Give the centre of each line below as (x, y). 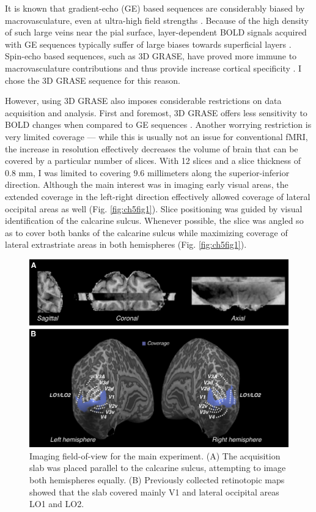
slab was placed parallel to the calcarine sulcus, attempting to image (158, 468)
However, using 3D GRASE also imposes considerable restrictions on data (143, 101)
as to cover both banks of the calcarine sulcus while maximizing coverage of (146, 232)
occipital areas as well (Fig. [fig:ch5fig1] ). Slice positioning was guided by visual (154, 208)
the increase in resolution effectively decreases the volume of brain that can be (152, 148)
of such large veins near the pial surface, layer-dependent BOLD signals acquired (156, 32)
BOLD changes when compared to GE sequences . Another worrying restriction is (158, 124)
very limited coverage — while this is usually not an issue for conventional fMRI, (156, 136)
